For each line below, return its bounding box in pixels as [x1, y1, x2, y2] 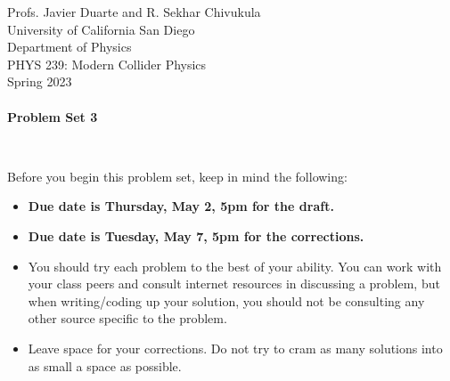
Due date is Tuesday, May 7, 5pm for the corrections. [28, 226, 364, 245]
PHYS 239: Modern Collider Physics [7, 54, 207, 73]
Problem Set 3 [7, 107, 98, 126]
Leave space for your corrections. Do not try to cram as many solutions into [28, 338, 443, 357]
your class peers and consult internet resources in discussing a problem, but [28, 274, 440, 293]
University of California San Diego [7, 20, 195, 38]
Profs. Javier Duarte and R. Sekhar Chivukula [7, 3, 261, 20]
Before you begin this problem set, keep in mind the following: [7, 166, 348, 185]
